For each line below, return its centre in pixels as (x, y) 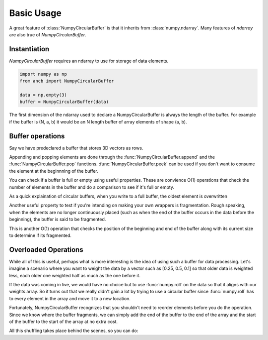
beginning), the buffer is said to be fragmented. (58, 220)
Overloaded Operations (46, 250)
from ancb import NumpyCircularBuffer (67, 81)
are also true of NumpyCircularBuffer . (48, 34)
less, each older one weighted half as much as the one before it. (75, 275)
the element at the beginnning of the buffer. (54, 171)
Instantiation (29, 49)
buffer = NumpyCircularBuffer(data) (64, 102)
